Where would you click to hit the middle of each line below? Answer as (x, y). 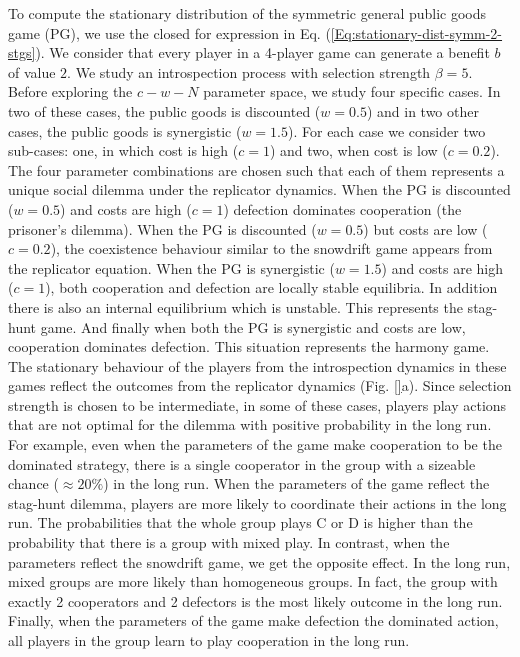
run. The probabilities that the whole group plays (160, 522)
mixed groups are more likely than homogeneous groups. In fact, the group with (253, 581)
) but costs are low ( (425, 228)
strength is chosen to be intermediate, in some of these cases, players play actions (257, 404)
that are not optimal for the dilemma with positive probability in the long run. (250, 424)
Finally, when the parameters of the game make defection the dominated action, (253, 620)
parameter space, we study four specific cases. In (352, 91)
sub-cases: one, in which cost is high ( (123, 150)
